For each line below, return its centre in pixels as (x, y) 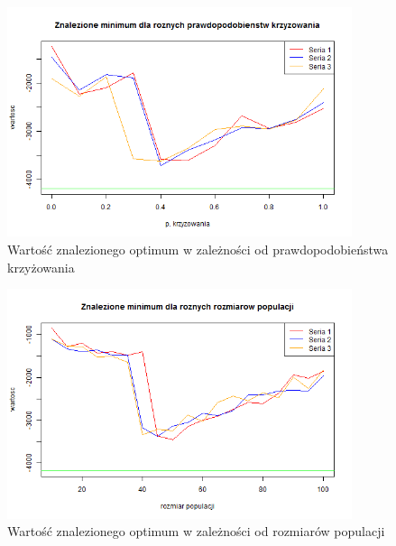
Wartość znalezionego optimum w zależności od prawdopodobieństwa (198, 249)
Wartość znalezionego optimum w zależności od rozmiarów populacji (196, 531)
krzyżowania (41, 267)
